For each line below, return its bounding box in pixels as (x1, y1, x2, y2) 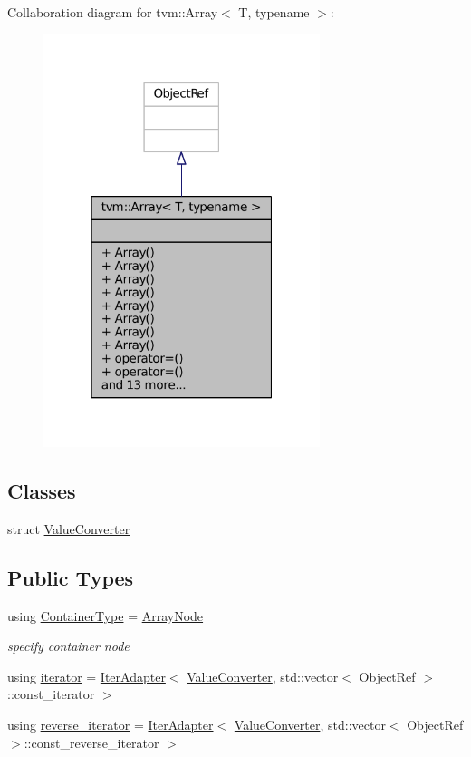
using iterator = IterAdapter (7, 666, 166, 685)
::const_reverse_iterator (24, 733, 159, 752)
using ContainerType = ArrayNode (7, 606, 204, 625)
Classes (7, 477, 76, 504)
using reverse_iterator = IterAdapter (7, 714, 214, 733)
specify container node (7, 636, 130, 655)
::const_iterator (7, 684, 95, 704)
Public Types (7, 563, 134, 591)
